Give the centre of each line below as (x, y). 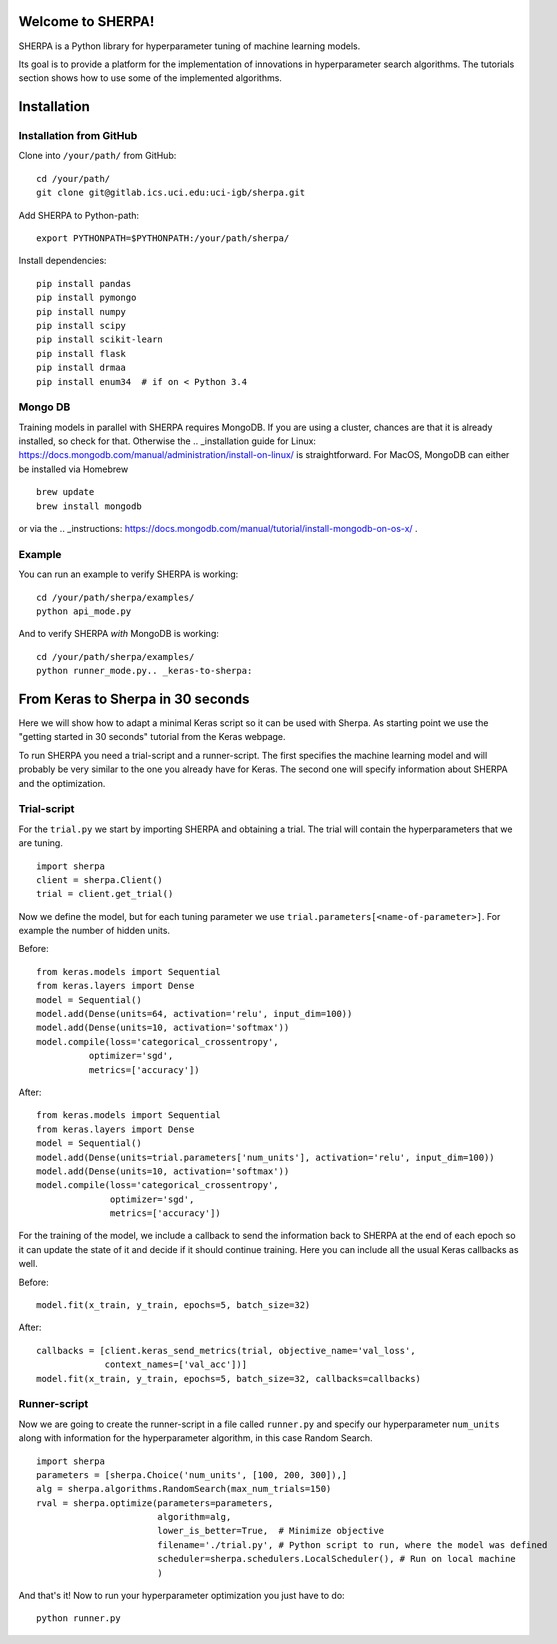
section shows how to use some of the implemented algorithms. (150, 78)
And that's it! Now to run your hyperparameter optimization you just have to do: (181, 1596)
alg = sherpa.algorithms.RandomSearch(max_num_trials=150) (184, 1489)
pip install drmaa (81, 368)
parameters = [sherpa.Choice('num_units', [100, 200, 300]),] (192, 1474)
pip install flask (81, 353)
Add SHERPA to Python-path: (79, 215)
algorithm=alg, (194, 1517)
